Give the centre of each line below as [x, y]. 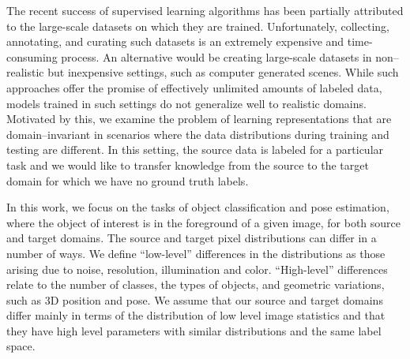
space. [21, 346]
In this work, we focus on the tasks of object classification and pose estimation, [198, 207]
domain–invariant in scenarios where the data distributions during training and [198, 134]
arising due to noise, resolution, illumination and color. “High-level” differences [197, 269]
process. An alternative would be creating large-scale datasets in [216, 56]
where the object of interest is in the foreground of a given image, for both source [204, 222]
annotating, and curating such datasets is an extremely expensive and [175, 41]
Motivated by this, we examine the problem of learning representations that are [199, 119]
